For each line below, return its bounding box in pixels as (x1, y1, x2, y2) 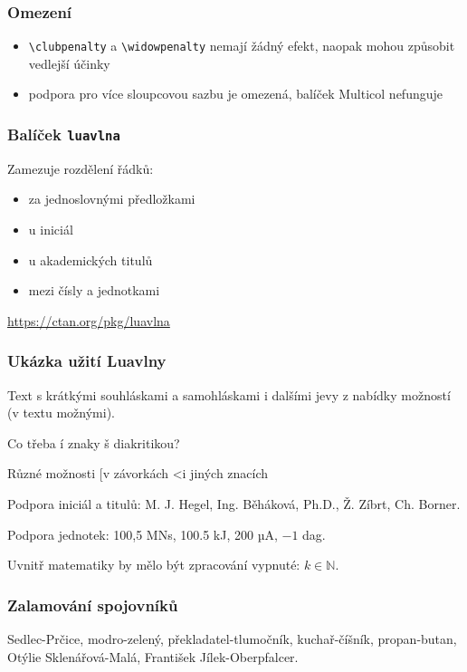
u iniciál (28, 220, 73, 239)
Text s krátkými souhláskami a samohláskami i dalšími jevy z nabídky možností (7, 385, 451, 404)
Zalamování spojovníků (7, 593, 178, 616)
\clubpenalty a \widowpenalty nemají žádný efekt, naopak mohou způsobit (28, 36, 455, 55)
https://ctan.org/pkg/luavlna (7, 311, 170, 330)
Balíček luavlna (7, 122, 120, 145)
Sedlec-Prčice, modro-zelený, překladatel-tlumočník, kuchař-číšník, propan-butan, (7, 629, 457, 648)
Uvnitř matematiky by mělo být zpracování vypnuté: (7, 555, 300, 574)
